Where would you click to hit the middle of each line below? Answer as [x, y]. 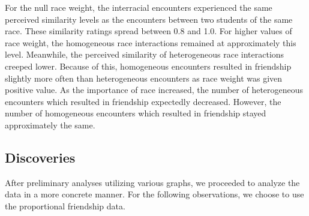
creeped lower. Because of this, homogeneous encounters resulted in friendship [148, 66]
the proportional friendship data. [65, 205]
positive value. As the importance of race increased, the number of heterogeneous [154, 90]
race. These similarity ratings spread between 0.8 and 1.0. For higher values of [148, 31]
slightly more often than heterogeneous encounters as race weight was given [144, 78]
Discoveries [40, 157]
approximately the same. [50, 124]
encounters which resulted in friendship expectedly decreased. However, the [143, 101]
